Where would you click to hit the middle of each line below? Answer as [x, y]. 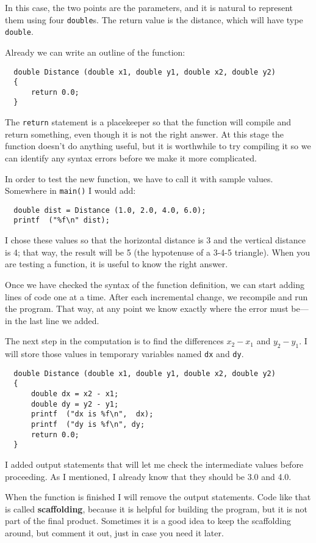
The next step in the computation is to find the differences [114, 341]
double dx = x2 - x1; [75, 394]
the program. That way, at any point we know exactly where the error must [147, 308]
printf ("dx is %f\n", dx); [92, 414]
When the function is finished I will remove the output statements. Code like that [158, 497]
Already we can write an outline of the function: [95, 52]
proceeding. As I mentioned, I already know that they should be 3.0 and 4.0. [148, 476]
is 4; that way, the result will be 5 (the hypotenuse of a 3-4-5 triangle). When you [158, 252]
